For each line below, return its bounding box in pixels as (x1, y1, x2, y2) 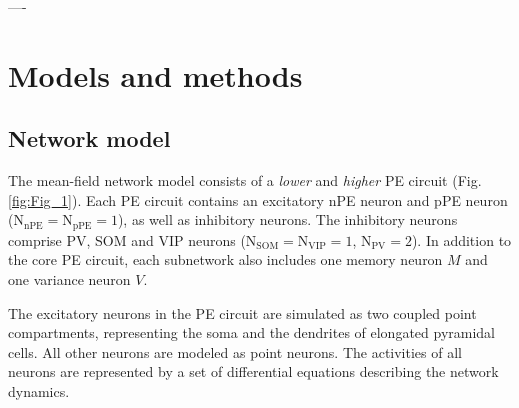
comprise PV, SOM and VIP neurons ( (8, 229, 246, 250)
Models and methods (8, 54, 303, 95)
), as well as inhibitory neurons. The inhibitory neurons (117, 209, 458, 230)
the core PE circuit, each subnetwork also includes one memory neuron (8, 249, 443, 270)
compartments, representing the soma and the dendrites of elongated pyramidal (8, 322, 496, 343)
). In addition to (411, 229, 512, 250)
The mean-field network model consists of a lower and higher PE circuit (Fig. (8, 170, 482, 191)
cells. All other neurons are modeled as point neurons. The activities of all (8, 341, 462, 362)
